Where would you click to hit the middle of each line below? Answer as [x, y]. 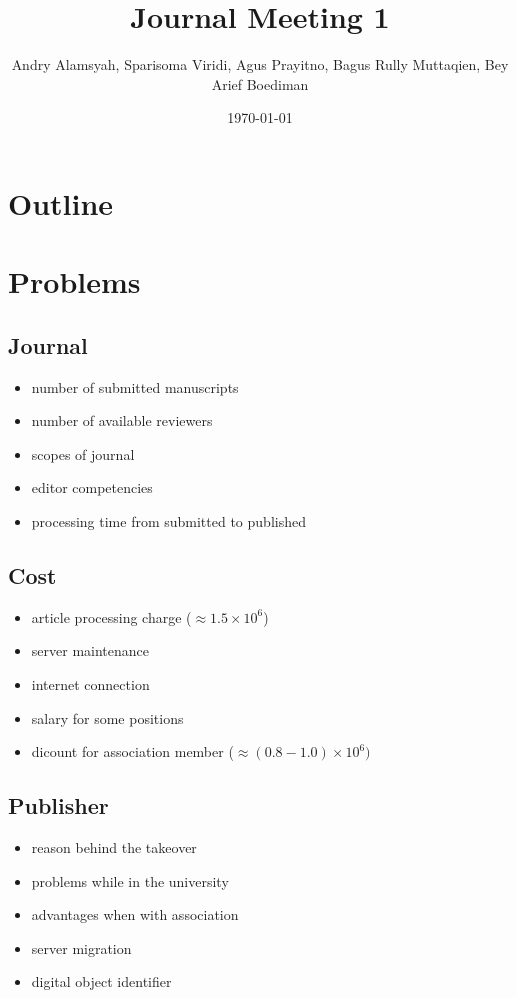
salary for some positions [107, 717]
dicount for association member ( [132, 751]
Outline [61, 202]
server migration [81, 947]
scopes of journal [83, 453]
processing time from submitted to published [168, 521]
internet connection [90, 684]
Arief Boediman [260, 83]
